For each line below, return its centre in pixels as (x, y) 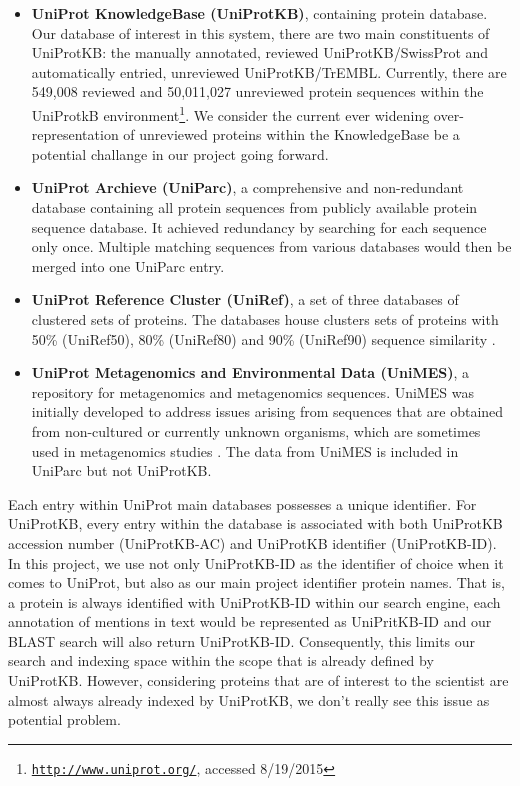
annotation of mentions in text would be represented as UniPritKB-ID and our (250, 621)
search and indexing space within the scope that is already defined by (221, 660)
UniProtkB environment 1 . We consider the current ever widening (230, 113)
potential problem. (64, 719)
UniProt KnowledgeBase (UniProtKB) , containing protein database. (259, 13)
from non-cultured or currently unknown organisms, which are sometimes (256, 430)
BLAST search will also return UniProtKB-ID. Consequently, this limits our (242, 640)
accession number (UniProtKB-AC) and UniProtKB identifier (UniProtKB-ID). (252, 542)
